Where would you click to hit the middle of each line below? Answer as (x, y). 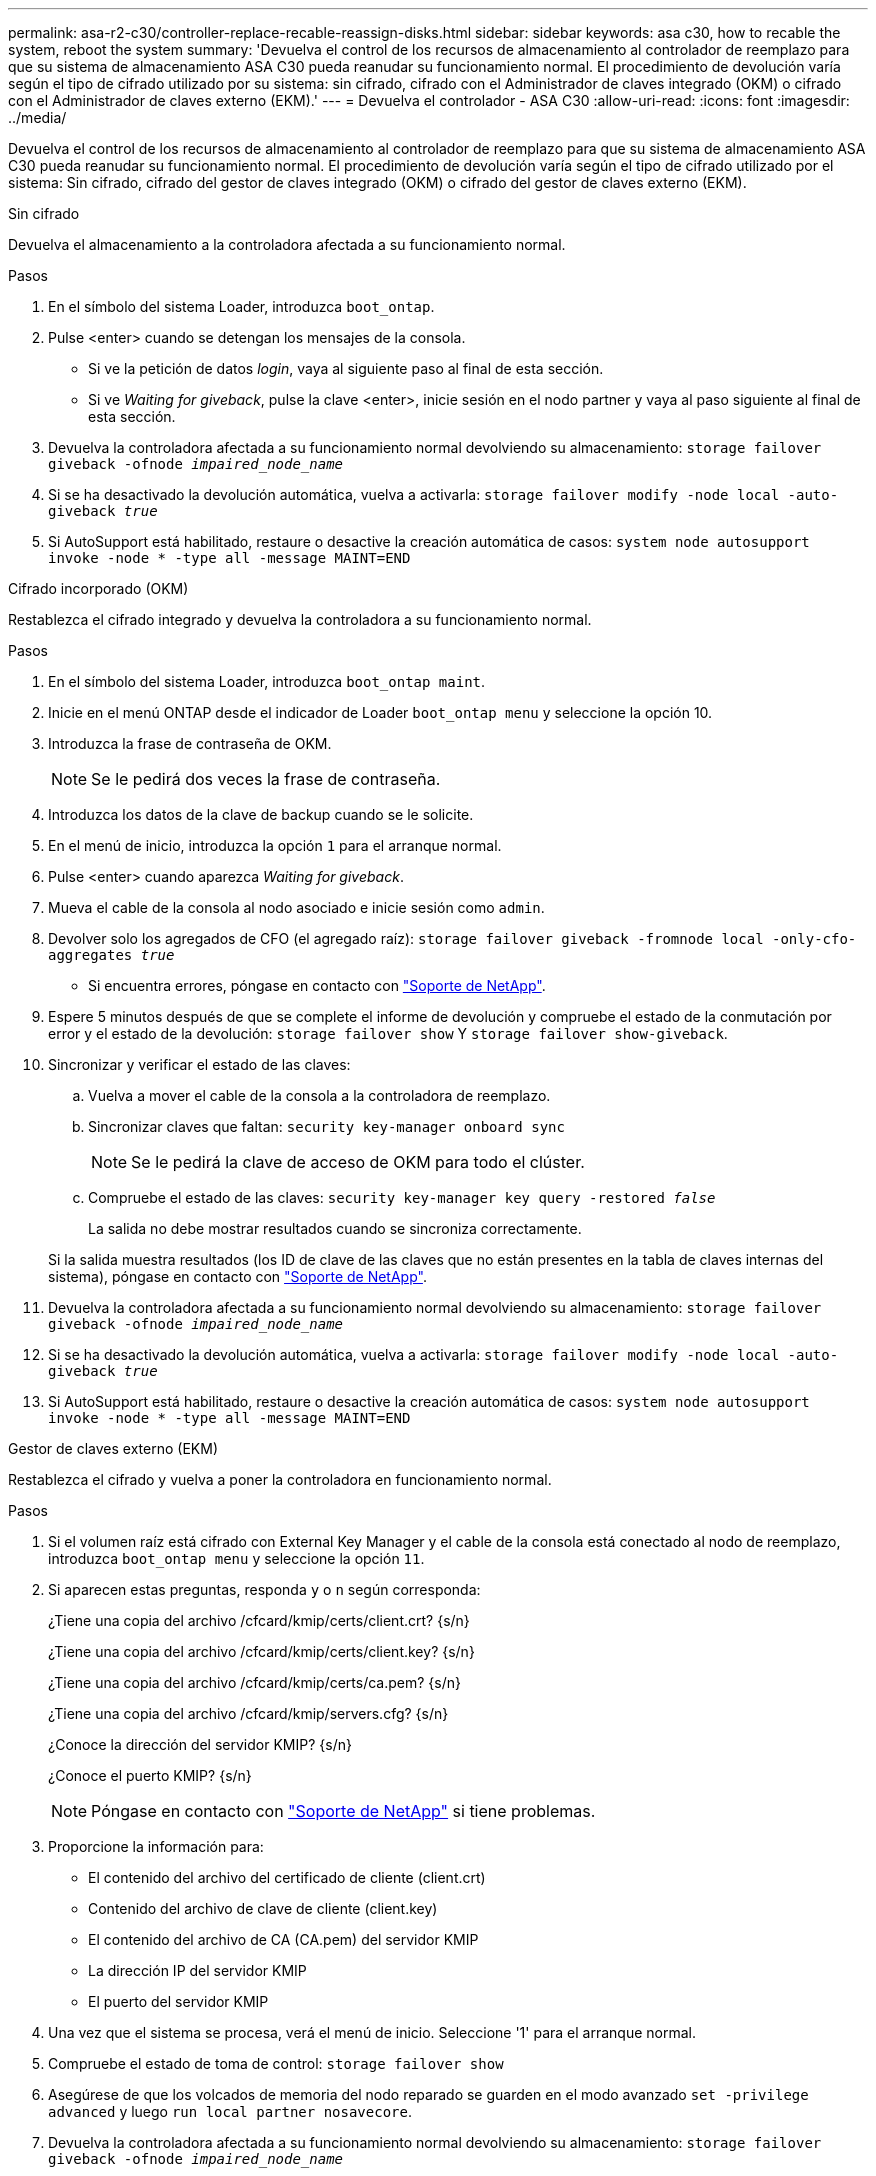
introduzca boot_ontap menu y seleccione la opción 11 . (236, 1558)
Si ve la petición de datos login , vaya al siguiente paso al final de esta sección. (346, 368)
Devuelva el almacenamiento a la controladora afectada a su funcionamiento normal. (287, 244)
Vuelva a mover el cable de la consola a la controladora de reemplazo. (319, 1095)
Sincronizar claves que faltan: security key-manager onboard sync (326, 1126)
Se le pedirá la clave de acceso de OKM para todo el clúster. (358, 1162)
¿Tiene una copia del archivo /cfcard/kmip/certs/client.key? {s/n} (261, 1651)
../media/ (37, 117)
